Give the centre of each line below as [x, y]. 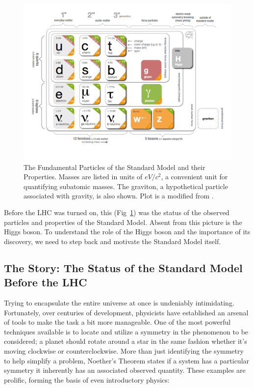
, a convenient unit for [194, 177]
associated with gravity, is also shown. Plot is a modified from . [119, 196]
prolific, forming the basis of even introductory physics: [87, 379]
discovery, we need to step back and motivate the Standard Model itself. [113, 241]
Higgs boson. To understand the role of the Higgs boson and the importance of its [127, 232]
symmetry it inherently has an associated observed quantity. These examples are [125, 370]
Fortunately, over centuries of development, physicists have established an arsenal [126, 312]
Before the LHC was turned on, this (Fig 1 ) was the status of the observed [117, 212]
